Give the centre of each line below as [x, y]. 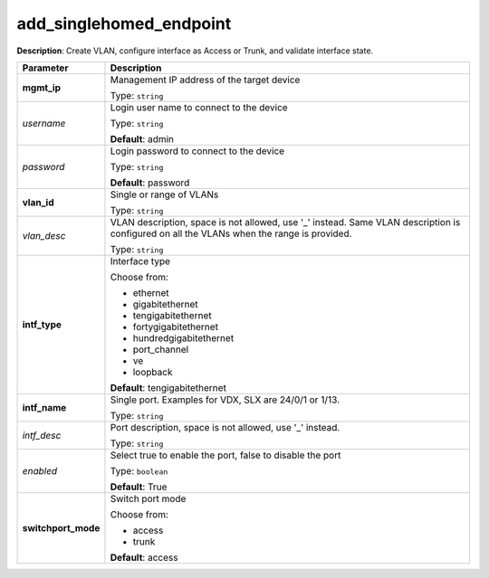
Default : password [150, 183]
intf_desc [42, 435]
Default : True [139, 487]
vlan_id [38, 202]
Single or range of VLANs [164, 194]
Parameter [45, 68]
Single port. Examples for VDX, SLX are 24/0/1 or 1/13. [225, 400]
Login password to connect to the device [197, 151]
